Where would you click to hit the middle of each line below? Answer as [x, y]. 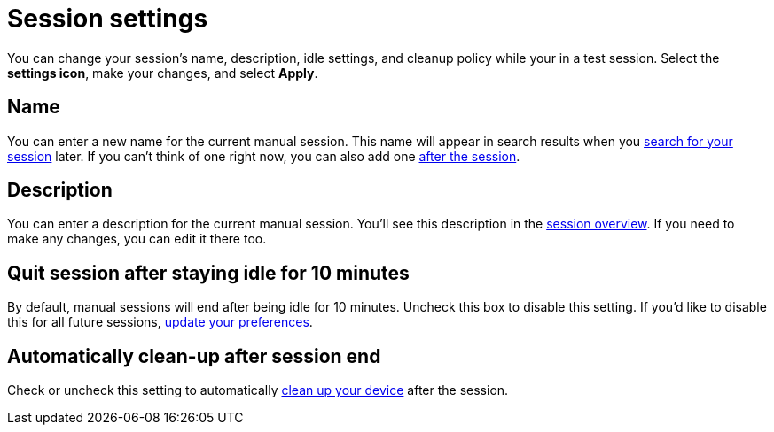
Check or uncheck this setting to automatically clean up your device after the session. [258, 390]
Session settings [108, 19]
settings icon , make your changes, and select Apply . [163, 73]
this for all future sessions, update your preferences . [160, 322]
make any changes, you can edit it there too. [137, 239]
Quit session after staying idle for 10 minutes [208, 273]
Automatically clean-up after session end [194, 356]
